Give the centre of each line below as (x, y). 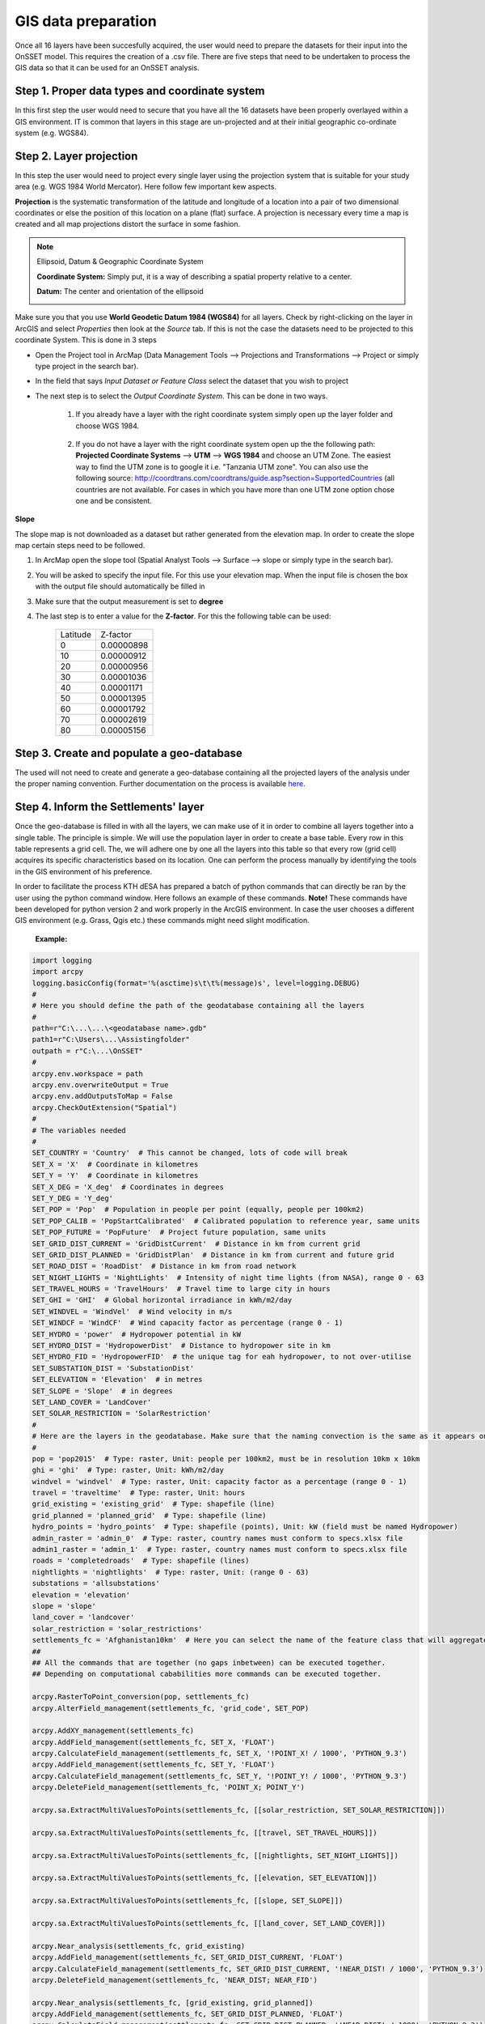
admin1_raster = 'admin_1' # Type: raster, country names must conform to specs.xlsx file (219, 1550)
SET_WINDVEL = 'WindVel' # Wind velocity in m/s (132, 1311)
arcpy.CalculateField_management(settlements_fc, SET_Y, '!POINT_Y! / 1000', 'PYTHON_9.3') (219, 1776)
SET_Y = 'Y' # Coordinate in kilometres (115, 1176)
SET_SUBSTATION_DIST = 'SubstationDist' (113, 1368)
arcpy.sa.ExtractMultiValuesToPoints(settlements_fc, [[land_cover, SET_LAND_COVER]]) (209, 1923)
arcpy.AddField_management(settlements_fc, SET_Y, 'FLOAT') (154, 1765)
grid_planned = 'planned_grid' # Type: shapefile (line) (149, 1515)
